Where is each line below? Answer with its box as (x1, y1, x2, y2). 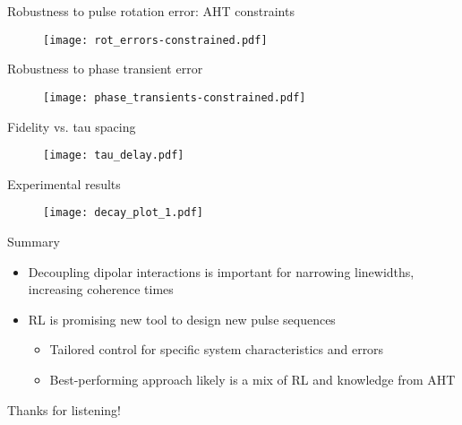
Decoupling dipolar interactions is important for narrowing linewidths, (28, 262, 415, 281)
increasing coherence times (28, 280, 174, 299)
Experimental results (7, 174, 121, 193)
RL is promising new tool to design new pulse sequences (28, 309, 336, 328)
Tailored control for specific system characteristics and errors (49, 340, 384, 359)
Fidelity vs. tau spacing (7, 117, 136, 135)
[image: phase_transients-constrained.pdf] (43, 91, 306, 104)
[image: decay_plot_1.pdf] (43, 206, 203, 220)
